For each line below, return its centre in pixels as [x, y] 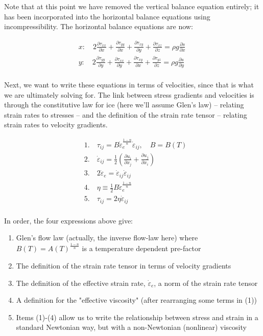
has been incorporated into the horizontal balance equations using [107, 16]
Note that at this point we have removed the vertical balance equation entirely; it [132, 6]
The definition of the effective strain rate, [81, 283]
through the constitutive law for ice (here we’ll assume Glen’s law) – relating [124, 105]
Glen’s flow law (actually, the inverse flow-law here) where [107, 238]
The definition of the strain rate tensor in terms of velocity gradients [124, 266]
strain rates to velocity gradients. [56, 125]
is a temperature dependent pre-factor [141, 248]
